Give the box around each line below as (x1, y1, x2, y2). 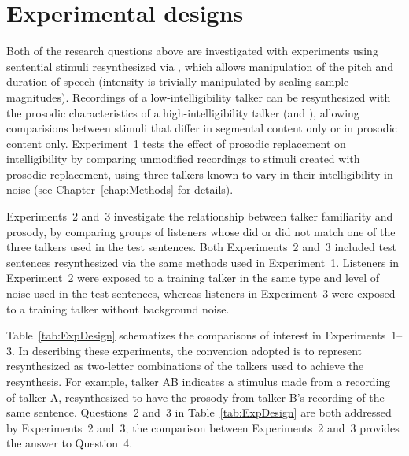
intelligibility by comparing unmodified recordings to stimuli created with (6, 150, 360, 167)
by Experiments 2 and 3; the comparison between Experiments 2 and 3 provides (6, 419, 400, 436)
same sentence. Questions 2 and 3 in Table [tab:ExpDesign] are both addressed (6, 404, 392, 421)
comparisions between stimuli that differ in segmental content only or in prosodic (6, 120, 397, 136)
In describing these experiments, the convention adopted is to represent (18, 342, 363, 358)
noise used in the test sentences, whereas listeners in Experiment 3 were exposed (6, 285, 396, 302)
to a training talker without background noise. (6, 300, 230, 317)
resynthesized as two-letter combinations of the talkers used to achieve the (6, 358, 364, 374)
